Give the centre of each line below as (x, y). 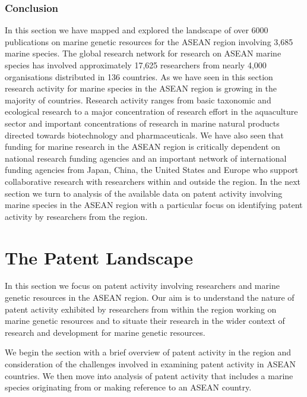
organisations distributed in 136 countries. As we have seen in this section (139, 76)
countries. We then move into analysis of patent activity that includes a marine (149, 375)
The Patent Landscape (99, 257)
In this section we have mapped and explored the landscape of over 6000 (137, 30)
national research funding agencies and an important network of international (146, 158)
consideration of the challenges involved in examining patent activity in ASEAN (151, 364)
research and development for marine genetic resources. (105, 332)
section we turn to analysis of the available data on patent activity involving (144, 193)
